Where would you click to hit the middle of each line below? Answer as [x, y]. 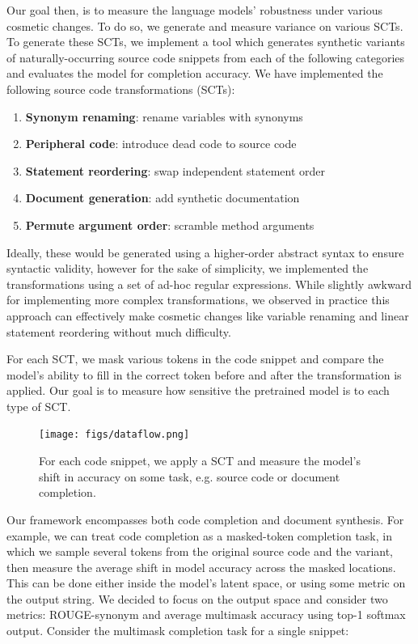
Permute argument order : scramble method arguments [170, 225]
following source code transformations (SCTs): [121, 89]
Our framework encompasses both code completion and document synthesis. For [205, 519]
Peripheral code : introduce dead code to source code [161, 144]
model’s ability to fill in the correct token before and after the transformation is [204, 374]
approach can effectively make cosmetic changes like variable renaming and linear [208, 315]
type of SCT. [39, 406]
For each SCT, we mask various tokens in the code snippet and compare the [195, 359]
